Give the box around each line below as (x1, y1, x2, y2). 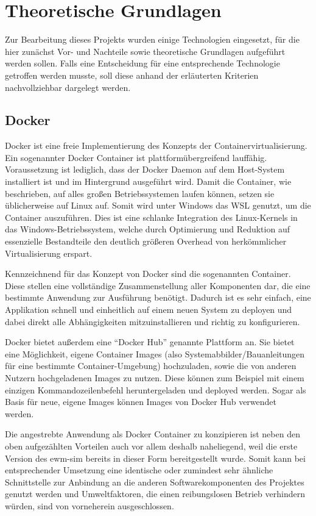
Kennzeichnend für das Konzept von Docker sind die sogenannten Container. (5, 267, 291, 280)
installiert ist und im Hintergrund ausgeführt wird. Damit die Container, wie (5, 175, 292, 188)
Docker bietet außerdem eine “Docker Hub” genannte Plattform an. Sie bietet (5, 335, 295, 348)
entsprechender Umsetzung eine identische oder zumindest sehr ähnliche (5, 464, 273, 476)
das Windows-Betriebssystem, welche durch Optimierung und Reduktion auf (5, 223, 290, 235)
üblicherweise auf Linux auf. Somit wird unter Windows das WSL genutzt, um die (5, 199, 311, 212)
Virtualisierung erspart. (5, 246, 93, 259)
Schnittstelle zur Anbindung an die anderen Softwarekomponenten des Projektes (5, 475, 304, 488)
